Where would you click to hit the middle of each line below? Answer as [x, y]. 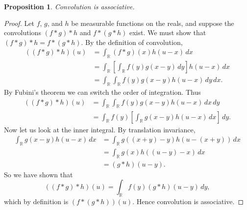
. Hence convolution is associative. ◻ [188, 201]
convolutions [23, 32]
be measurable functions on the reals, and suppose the [153, 23]
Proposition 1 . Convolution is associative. [69, 6]
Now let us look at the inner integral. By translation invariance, [100, 129]
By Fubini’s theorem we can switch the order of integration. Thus [102, 92]
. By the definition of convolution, [132, 42]
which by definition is [36, 201]
